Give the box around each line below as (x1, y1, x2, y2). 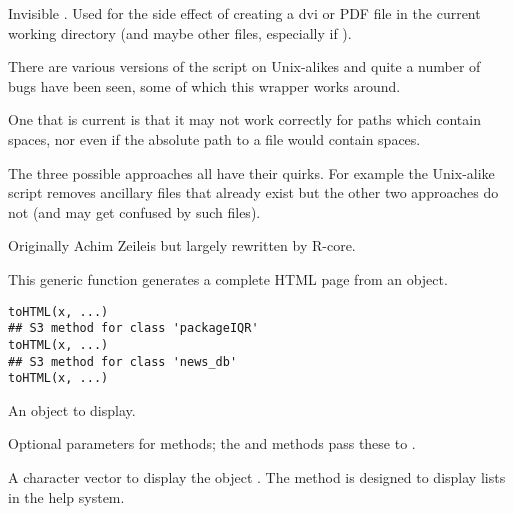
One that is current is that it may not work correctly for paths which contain (8, 109, 481, 130)
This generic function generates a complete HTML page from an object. (8, 268, 448, 289)
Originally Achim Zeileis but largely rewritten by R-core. (8, 235, 356, 256)
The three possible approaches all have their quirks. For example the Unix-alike (8, 162, 495, 183)
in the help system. (8, 486, 125, 507)
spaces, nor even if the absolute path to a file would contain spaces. (8, 128, 421, 149)
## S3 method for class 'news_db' (8, 354, 238, 369)
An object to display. (8, 399, 136, 420)
